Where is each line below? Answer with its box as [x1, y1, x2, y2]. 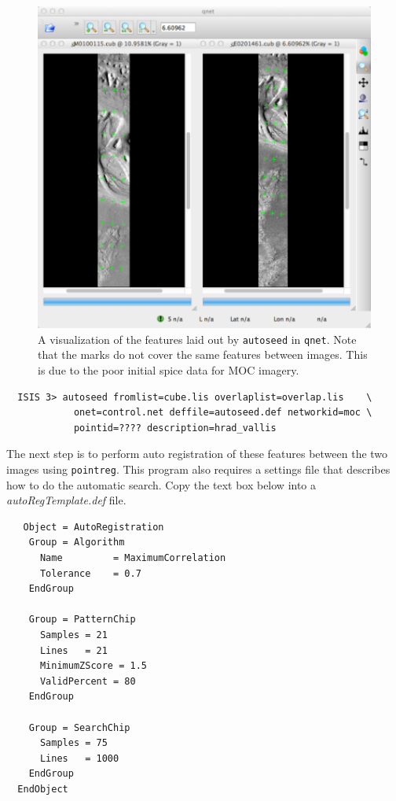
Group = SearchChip [28, 722, 130, 733]
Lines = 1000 [39, 752, 119, 764]
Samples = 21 [39, 629, 108, 640]
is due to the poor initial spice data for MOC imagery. [38, 362, 299, 378]
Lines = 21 [39, 644, 108, 656]
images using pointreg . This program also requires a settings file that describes [6, 460, 390, 477]
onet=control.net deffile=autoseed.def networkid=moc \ [73, 407, 372, 419]
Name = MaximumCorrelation [39, 552, 226, 563]
